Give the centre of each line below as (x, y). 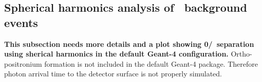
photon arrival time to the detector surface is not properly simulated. (113, 74)
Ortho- (241, 54)
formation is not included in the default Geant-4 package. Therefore (151, 63)
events (21, 22)
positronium (23, 63)
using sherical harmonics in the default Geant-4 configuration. (116, 54)
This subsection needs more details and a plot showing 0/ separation (129, 44)
